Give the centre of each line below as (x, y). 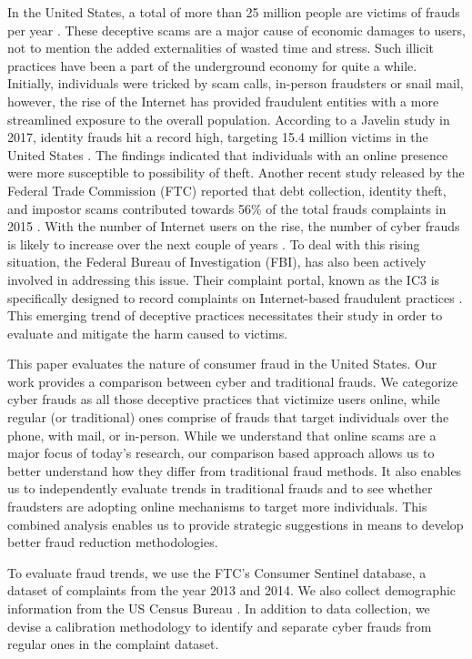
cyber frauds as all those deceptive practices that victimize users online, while (224, 399)
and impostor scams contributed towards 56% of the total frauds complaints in (227, 208)
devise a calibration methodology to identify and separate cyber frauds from (220, 626)
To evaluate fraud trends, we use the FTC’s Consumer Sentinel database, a (217, 572)
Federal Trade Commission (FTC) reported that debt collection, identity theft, (227, 190)
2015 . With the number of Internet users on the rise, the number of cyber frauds (234, 226)
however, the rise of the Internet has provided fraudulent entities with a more (223, 101)
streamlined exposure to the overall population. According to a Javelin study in (229, 119)
